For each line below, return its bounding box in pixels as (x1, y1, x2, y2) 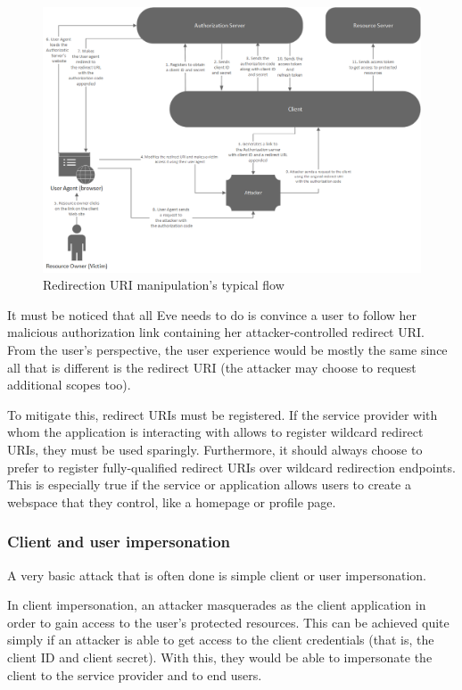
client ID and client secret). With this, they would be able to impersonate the (7, 648, 433, 667)
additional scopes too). (7, 375, 131, 394)
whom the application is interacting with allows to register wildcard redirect (7, 423, 424, 441)
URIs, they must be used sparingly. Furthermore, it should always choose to (7, 440, 423, 459)
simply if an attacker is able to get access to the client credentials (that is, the (7, 630, 434, 649)
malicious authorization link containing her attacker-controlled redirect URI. (7, 323, 425, 341)
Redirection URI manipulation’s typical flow (43, 275, 285, 294)
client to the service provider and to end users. (7, 665, 262, 684)
